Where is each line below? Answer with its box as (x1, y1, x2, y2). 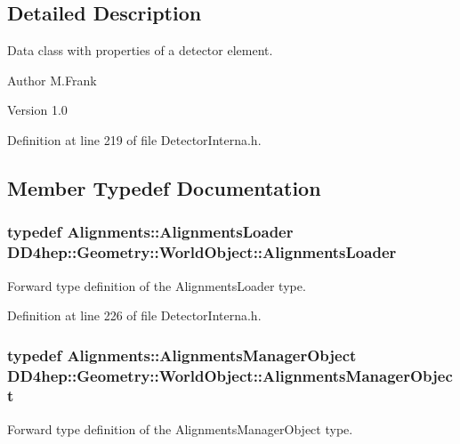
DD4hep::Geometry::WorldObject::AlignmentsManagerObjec (7, 364, 453, 386)
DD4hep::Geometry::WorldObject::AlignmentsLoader (7, 241, 397, 263)
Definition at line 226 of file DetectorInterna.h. (7, 306, 262, 325)
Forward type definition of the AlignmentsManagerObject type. (7, 419, 353, 438)
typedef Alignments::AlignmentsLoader (7, 221, 294, 243)
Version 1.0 (7, 101, 68, 119)
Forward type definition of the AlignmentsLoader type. (7, 276, 306, 295)
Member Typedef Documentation (7, 174, 321, 201)
